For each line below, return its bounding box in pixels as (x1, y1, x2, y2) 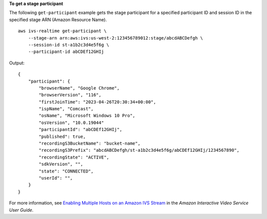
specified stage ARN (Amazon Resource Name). (9, 16, 107, 22)
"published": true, (39, 133, 86, 139)
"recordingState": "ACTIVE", (39, 154, 110, 160)
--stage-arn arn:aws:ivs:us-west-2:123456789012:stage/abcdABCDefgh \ (28, 35, 203, 41)
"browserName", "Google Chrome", (39, 85, 120, 91)
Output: (9, 60, 25, 66)
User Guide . (9, 207, 34, 213)
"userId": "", (39, 175, 73, 180)
